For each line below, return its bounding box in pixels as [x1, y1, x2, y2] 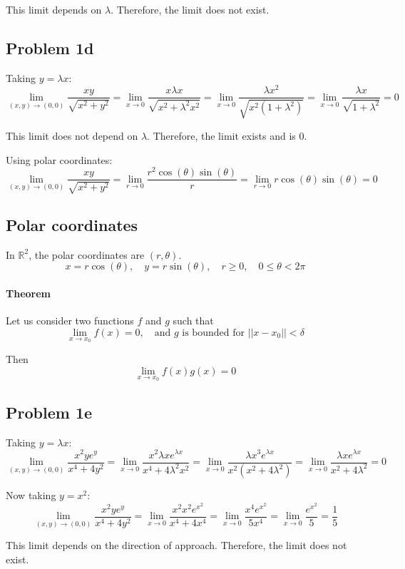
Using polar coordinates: [6, 152, 113, 167]
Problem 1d [6, 36, 94, 58]
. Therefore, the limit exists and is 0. [147, 128, 307, 143]
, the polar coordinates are [29, 247, 145, 262]
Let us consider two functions [6, 313, 134, 328]
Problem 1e [6, 401, 93, 424]
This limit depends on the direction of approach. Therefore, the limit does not [6, 538, 347, 553]
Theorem [6, 286, 51, 301]
